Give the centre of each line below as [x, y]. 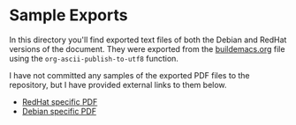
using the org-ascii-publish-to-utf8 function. [94, 58]
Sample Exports [68, 15]
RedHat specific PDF [60, 101]
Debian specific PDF [59, 111]
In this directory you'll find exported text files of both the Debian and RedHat [148, 40]
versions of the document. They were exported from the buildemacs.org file [147, 48]
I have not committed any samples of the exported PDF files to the [129, 75]
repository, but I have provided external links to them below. [118, 85]
